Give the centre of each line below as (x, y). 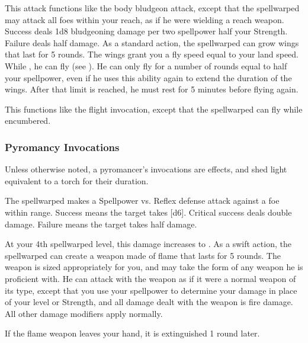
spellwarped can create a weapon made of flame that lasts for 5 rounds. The (143, 255)
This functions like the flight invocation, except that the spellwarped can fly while (154, 109)
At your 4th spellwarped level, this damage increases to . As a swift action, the (148, 244)
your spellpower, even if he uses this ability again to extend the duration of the (148, 77)
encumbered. (28, 121)
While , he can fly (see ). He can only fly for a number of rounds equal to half (146, 65)
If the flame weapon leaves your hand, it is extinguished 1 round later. (132, 333)
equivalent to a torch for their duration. (77, 180)
